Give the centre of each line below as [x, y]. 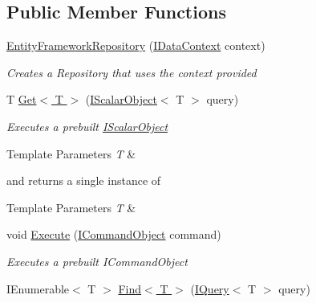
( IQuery [210, 288]
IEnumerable [38, 288]
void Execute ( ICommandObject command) [114, 234]
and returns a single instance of [84, 180]
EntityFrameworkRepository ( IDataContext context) [136, 45]
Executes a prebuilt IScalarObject [87, 126]
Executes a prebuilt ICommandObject [97, 261]
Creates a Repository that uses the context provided [132, 72]
